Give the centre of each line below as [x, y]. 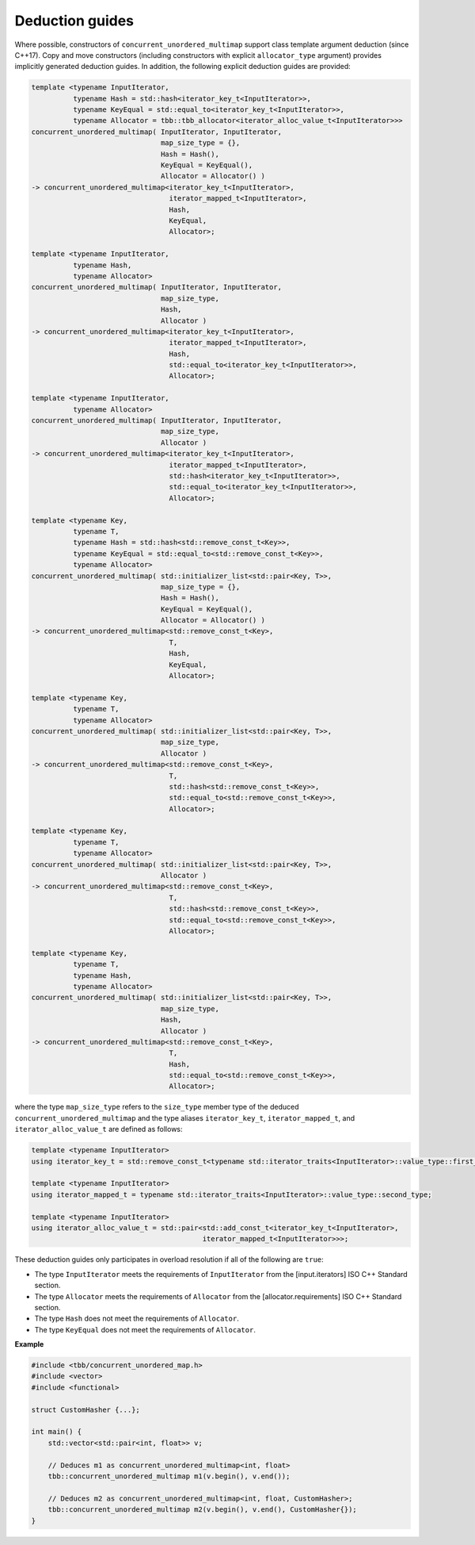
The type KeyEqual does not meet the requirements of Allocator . [145, 1329]
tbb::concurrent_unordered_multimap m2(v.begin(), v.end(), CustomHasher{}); [203, 1510]
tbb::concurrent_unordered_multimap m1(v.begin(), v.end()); [169, 1476]
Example [29, 1344]
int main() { [57, 1432]
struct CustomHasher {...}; [85, 1409]
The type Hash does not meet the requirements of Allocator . [137, 1319]
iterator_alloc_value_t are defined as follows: [99, 1129]
